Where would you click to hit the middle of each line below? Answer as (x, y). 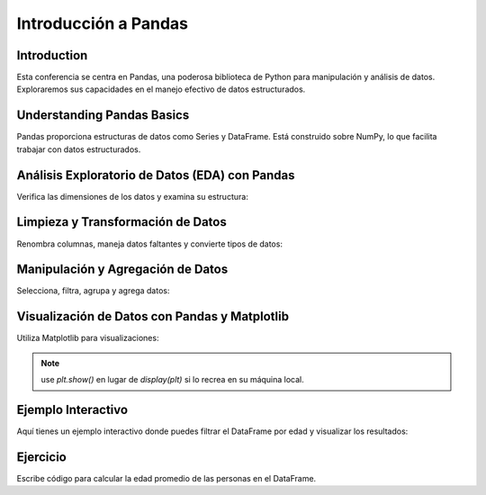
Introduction (52, 55)
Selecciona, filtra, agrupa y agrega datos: (93, 291)
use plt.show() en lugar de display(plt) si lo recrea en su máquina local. (173, 380)
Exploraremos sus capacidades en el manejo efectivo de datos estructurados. (161, 89)
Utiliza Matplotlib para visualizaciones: (88, 338)
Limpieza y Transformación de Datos (121, 222)
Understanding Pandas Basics (103, 116)
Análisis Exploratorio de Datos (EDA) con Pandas (156, 175)
